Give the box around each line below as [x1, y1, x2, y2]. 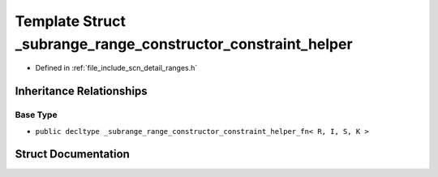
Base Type [15, 110, 58, 121]
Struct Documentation [15, 147, 130, 162]
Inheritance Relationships [15, 84, 148, 98]
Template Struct [15, 12, 126, 30]
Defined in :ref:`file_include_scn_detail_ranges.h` [35, 63, 198, 73]
